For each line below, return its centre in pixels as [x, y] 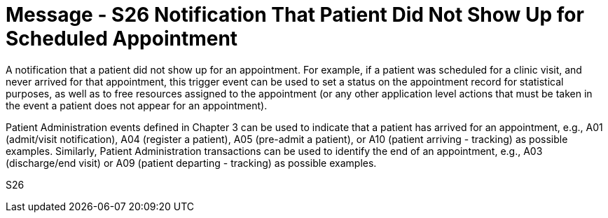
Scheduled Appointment [122, 39]
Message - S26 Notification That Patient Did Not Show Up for [295, 15]
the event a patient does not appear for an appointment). [137, 105]
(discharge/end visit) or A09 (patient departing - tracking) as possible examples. [191, 163]
